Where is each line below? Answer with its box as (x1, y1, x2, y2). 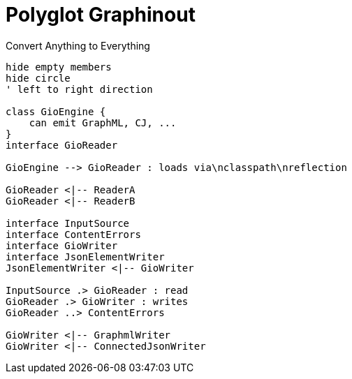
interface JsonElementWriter (6, 251, 165, 262)
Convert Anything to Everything (6, 39, 150, 52)
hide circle (6, 72, 71, 84)
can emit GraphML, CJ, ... (29, 117, 177, 128)
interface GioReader (6, 139, 118, 151)
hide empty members (6, 61, 112, 73)
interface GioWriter (6, 239, 118, 251)
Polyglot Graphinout (6, 3, 196, 27)
